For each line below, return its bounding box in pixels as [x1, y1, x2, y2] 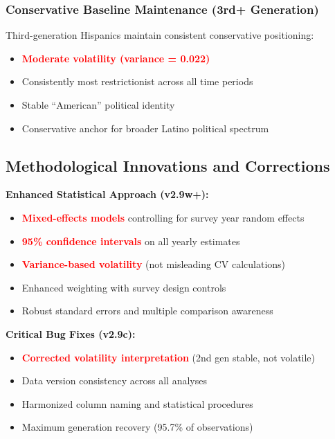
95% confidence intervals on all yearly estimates [21, 233, 240, 248]
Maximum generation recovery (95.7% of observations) [21, 420, 253, 434]
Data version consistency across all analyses [21, 373, 207, 388]
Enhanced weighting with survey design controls [21, 280, 226, 294]
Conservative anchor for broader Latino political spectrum [21, 120, 269, 135]
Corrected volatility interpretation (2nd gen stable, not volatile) [21, 350, 316, 364]
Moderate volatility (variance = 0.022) [21, 51, 210, 65]
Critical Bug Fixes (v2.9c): [6, 326, 136, 341]
